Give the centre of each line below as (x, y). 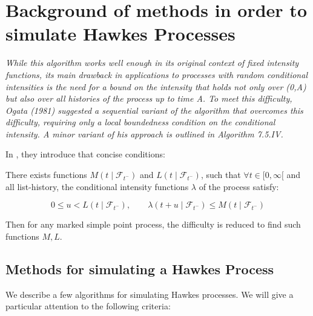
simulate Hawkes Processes (120, 34)
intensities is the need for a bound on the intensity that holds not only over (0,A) (156, 86)
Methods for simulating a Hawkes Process (140, 268)
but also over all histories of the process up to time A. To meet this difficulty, (149, 98)
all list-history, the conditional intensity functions (97, 186)
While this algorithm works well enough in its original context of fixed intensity (152, 63)
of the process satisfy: (239, 186)
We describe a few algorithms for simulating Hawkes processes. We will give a (150, 294)
